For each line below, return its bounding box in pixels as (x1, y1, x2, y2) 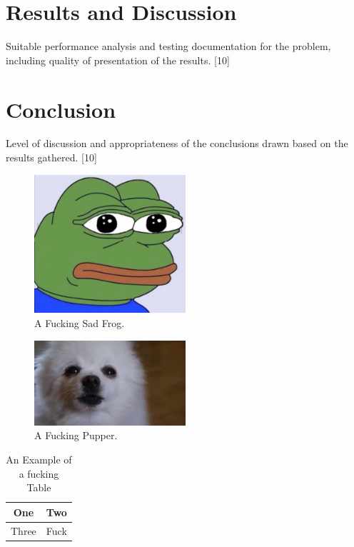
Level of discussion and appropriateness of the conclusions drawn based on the (6, 136, 348, 151)
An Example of (6, 452, 72, 467)
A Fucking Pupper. (34, 428, 118, 443)
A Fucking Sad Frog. (34, 316, 125, 330)
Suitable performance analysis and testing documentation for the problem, (6, 39, 331, 54)
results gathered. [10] (6, 150, 97, 165)
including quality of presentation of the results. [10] (6, 52, 230, 67)
